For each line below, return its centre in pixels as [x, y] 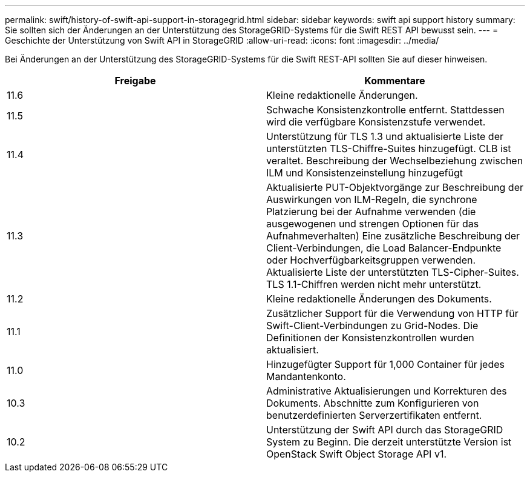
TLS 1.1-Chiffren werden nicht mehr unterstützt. [374, 284]
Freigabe [135, 81]
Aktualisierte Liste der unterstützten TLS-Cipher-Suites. [393, 272]
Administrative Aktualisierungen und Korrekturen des [387, 391]
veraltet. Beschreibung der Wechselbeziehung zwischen [395, 161]
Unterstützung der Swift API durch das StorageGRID [385, 430]
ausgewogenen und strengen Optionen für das [373, 224]
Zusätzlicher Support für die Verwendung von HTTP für [392, 313]
